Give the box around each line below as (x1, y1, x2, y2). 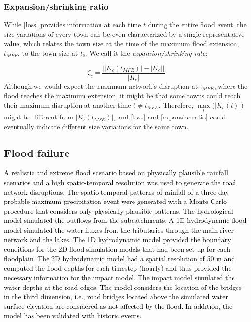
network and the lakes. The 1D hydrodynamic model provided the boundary (4, 234, 231, 244)
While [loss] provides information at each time (4, 19, 141, 30)
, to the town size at (17, 48, 78, 58)
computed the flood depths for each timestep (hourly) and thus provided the (4, 263, 232, 273)
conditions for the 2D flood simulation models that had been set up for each (4, 244, 231, 254)
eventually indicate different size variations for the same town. (4, 121, 189, 131)
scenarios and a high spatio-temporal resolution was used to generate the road (4, 177, 236, 187)
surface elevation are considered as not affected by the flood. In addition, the (4, 301, 233, 311)
